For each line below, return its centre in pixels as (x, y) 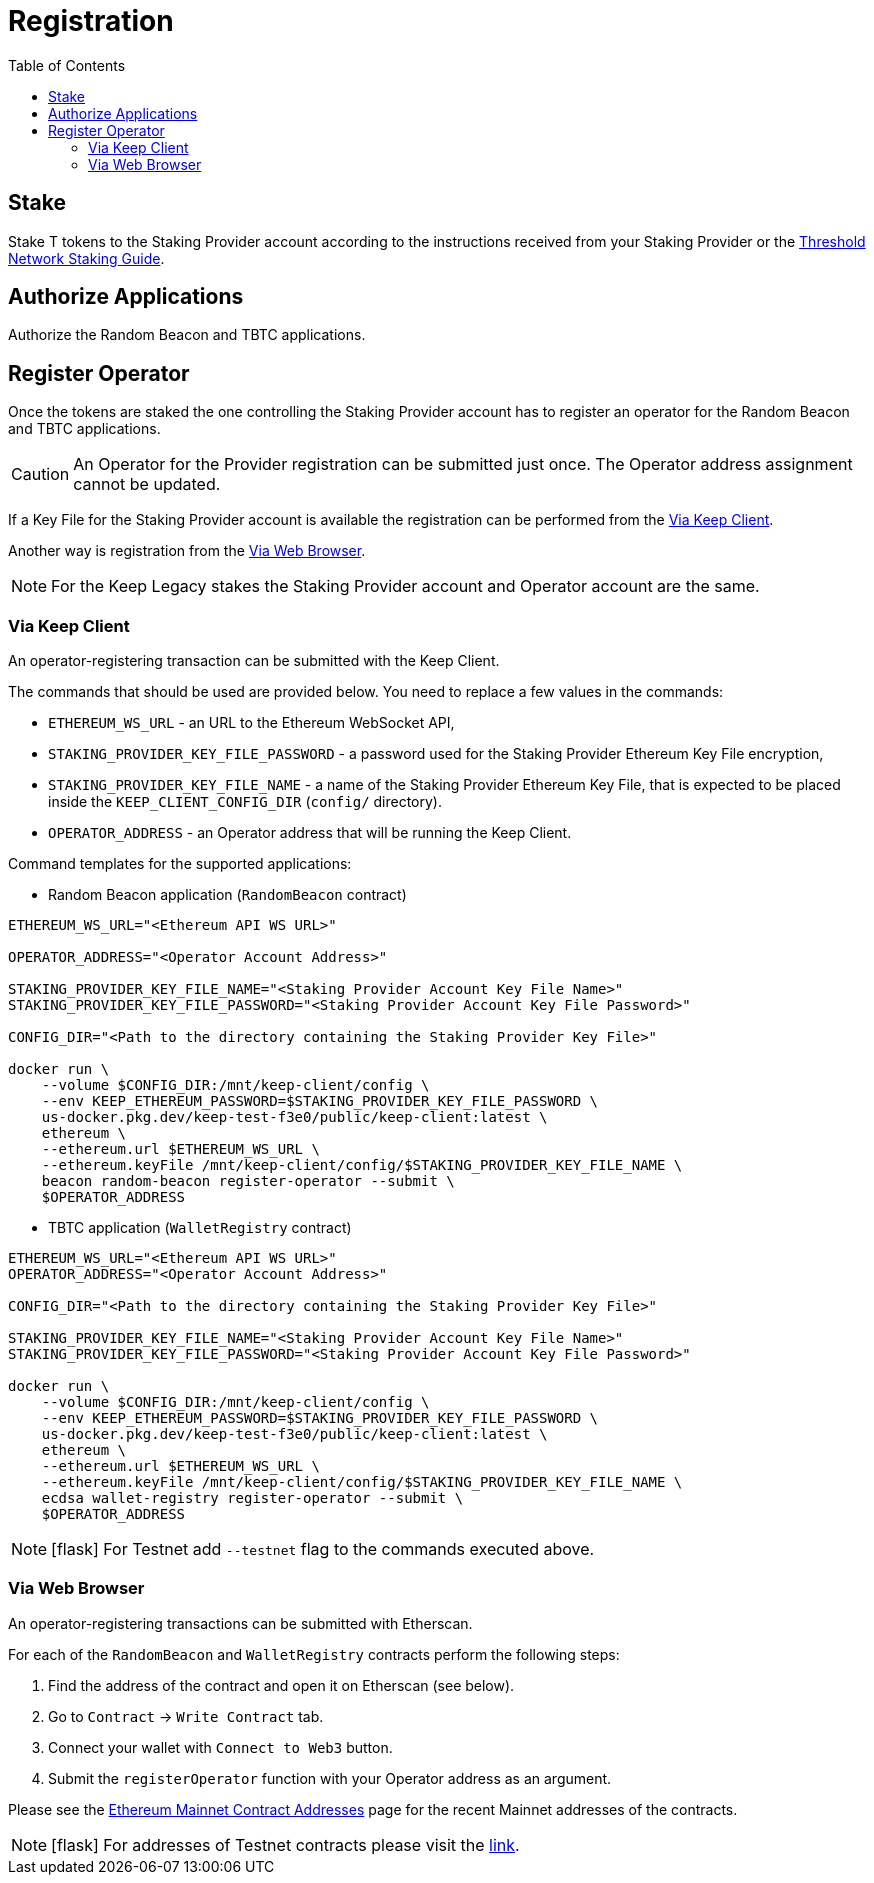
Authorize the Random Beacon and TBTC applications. (187, 335)
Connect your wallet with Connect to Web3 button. (220, 1747)
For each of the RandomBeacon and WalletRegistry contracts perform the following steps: (314, 1654)
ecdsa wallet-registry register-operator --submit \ (252, 1498)
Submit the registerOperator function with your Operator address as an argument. (330, 1778)
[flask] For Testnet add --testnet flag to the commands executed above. (323, 1549)
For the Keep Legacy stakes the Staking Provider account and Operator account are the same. (405, 586)
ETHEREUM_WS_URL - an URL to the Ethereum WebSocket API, (251, 723)
